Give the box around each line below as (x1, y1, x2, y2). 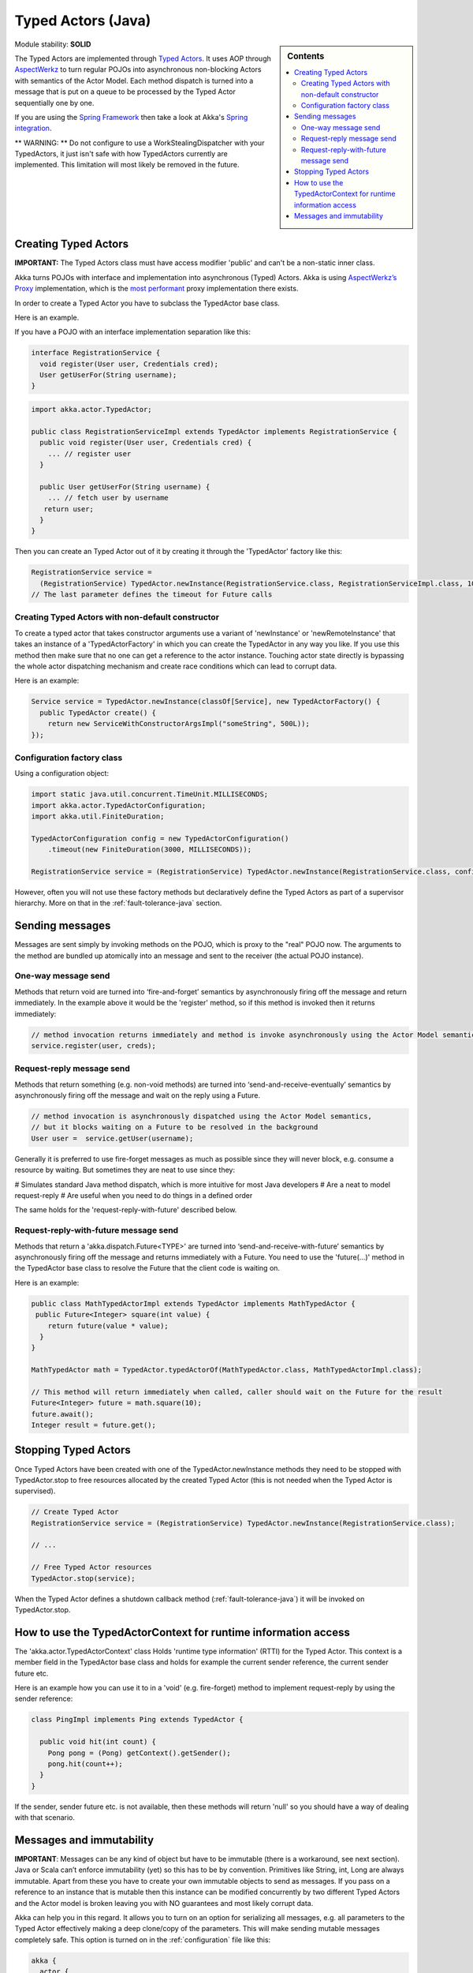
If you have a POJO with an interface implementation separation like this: (14, 328, 251, 337)
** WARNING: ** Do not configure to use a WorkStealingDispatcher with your (14, 138, 265, 148)
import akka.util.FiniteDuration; (31, 812, 165, 821)
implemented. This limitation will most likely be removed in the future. (14, 160, 240, 170)
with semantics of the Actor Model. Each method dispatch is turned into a (14, 76, 254, 85)
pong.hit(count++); (47, 1760, 124, 1769)
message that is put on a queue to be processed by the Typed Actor (14, 87, 236, 96)
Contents (287, 51, 325, 62)
